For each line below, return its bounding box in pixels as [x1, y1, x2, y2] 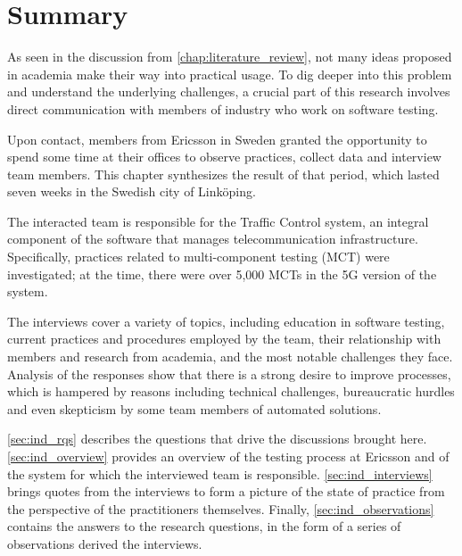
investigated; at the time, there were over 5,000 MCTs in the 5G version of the [7, 264, 437, 283]
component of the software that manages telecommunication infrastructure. [7, 229, 418, 248]
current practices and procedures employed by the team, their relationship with [7, 329, 441, 348]
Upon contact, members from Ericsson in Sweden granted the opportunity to [7, 129, 427, 148]
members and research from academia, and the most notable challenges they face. [7, 347, 453, 366]
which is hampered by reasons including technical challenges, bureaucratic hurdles [7, 382, 455, 401]
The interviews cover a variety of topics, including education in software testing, [7, 311, 445, 330]
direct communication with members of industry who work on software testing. [7, 99, 439, 118]
